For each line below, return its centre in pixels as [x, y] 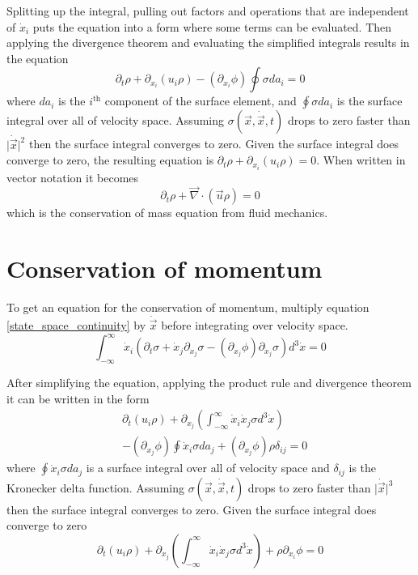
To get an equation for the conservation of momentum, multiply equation [188, 307]
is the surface [369, 101]
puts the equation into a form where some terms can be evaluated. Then [212, 26]
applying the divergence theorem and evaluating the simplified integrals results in [208, 43]
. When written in [361, 160]
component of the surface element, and [201, 101]
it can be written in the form [78, 398]
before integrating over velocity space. [255, 325]
